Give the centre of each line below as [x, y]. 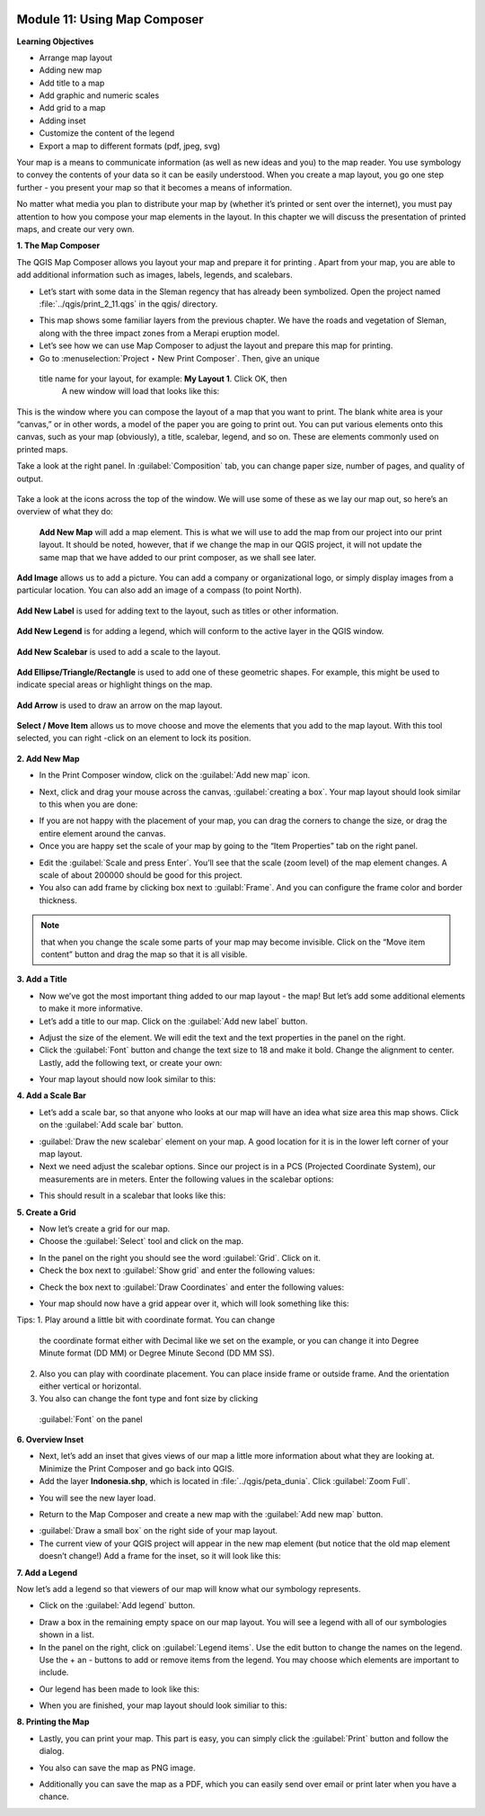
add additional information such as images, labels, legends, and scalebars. [154, 275]
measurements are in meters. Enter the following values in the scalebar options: [186, 1179]
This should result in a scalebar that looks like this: [132, 1195]
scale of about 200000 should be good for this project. [141, 875]
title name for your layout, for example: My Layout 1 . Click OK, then [163, 379]
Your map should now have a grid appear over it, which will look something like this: [194, 1303]
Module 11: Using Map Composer [110, 19]
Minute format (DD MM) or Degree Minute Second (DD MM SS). [157, 1353]
